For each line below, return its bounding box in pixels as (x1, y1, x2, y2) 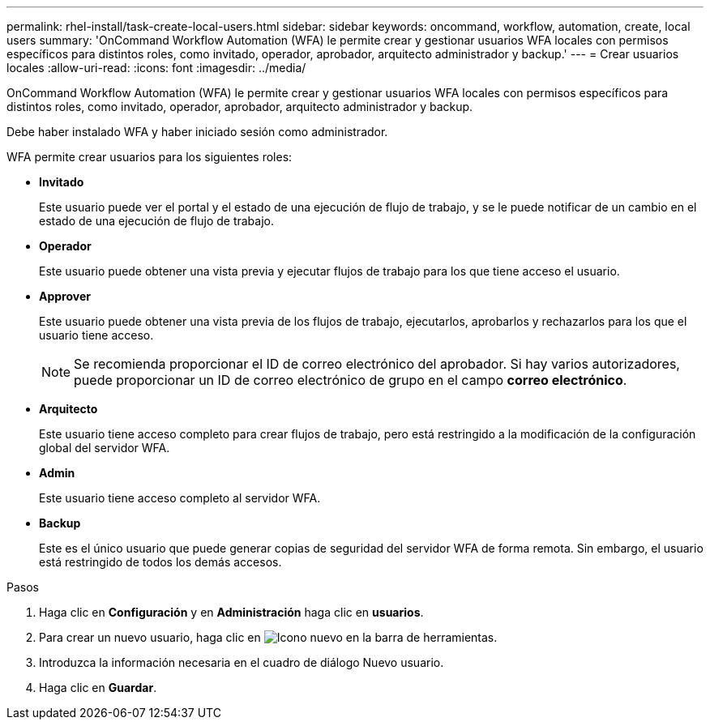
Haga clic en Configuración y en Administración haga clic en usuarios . (39, 605, 424, 619)
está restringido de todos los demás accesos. (39, 555, 282, 569)
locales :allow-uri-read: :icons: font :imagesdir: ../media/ (6, 61, 306, 75)
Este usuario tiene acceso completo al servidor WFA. (39, 491, 321, 505)
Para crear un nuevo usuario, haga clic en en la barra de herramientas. (39, 630, 498, 644)
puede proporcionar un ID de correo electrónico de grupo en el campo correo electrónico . (74, 372, 627, 388)
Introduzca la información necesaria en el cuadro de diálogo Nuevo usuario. (39, 656, 444, 669)
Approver (39, 289, 91, 303)
